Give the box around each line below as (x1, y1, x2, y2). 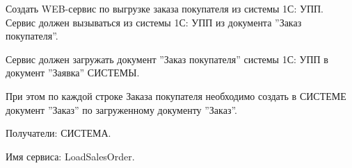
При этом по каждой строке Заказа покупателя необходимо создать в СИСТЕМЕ (6, 88, 346, 103)
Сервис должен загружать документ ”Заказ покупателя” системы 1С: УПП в (6, 51, 328, 66)
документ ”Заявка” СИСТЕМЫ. (6, 65, 140, 80)
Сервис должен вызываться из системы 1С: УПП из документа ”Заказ (6, 15, 302, 29)
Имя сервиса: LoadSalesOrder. (6, 149, 135, 163)
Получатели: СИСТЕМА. (6, 126, 111, 140)
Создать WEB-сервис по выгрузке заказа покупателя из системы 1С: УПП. (6, 1, 324, 15)
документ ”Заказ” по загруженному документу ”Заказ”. (6, 102, 237, 117)
